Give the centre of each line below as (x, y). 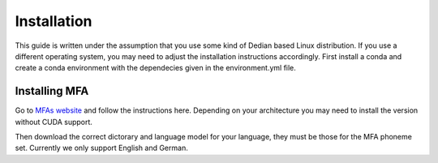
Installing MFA (52, 91)
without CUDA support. (54, 122)
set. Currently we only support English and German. (101, 148)
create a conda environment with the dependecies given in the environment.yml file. (155, 68)
